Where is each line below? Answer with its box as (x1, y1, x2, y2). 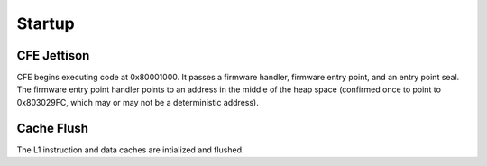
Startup (16, 14, 76, 33)
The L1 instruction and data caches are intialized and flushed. (16, 144, 244, 155)
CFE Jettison (16, 48, 90, 63)
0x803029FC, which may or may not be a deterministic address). (16, 97, 259, 107)
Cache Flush (16, 120, 89, 135)
